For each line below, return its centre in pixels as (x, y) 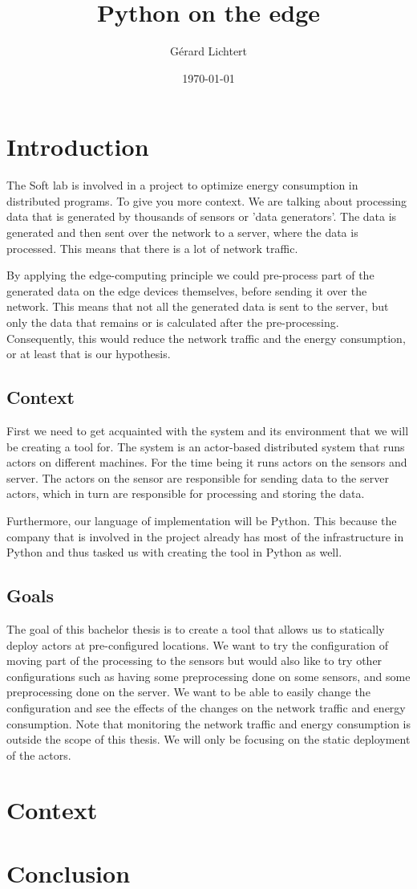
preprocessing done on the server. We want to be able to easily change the (188, 692)
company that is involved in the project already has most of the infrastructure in (205, 536)
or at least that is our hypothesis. (89, 354)
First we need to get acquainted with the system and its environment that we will (208, 430)
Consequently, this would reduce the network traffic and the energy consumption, (206, 338)
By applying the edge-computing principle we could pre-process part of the (190, 275)
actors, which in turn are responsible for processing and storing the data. (186, 493)
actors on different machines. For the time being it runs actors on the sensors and (207, 462)
